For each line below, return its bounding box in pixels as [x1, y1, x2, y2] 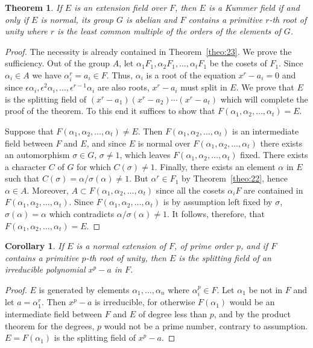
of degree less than [138, 308, 207, 320]
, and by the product [213, 308, 291, 320]
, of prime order [174, 239, 233, 252]
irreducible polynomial [5, 263, 86, 276]
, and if [241, 239, 268, 252]
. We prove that [236, 81, 294, 93]
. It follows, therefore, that [166, 207, 265, 220]
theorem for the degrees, [5, 319, 95, 332]
